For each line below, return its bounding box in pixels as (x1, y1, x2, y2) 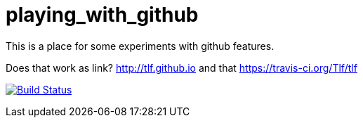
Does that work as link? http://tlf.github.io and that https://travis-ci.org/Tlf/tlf (6, 61, 357, 74)
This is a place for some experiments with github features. (6, 39, 275, 52)
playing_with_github (6, 3, 199, 27)
